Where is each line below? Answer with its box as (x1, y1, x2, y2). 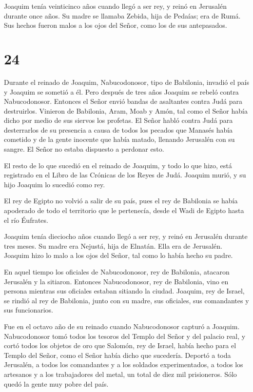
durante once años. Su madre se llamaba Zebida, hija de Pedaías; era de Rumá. (4, 10, 241, 20)
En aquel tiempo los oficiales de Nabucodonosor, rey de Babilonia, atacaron (4, 267, 230, 276)
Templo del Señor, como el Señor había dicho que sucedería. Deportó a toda (4, 350, 231, 360)
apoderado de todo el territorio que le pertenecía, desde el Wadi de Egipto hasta (4, 205, 244, 216)
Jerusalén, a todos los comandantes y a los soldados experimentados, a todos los (4, 359, 243, 370)
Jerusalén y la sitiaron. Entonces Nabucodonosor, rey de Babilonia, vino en (4, 276, 229, 286)
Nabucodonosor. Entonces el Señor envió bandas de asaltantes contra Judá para (4, 96, 243, 106)
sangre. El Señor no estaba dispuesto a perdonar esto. (4, 144, 164, 154)
